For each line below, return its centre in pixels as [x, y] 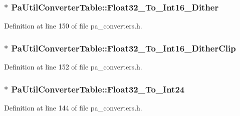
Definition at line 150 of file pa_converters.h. [73, 26]
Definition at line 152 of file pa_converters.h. [73, 67]
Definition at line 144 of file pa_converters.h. [73, 107]
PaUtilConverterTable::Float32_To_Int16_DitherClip [124, 48]
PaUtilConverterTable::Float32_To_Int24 [98, 89]
